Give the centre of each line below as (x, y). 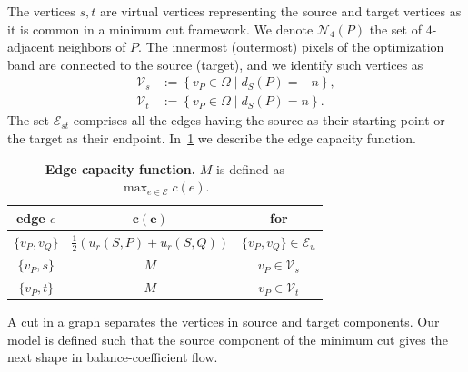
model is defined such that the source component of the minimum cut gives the (228, 339)
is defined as (250, 168)
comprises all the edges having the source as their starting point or (259, 120)
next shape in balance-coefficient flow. (113, 357)
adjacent (31, 47)
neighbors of (92, 47)
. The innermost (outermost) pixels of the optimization (291, 47)
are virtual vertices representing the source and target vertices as (280, 11)
